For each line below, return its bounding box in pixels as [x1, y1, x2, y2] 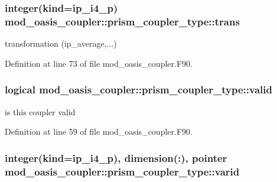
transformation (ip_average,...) [5, 37, 117, 50]
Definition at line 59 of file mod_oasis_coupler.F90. [5, 125, 193, 138]
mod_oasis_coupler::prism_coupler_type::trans [5, 14, 240, 28]
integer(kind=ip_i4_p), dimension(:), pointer [5, 150, 227, 165]
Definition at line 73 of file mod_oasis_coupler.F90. [5, 57, 193, 69]
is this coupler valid [5, 105, 76, 118]
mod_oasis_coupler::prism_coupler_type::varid [5, 164, 240, 178]
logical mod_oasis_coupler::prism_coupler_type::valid [5, 82, 272, 97]
